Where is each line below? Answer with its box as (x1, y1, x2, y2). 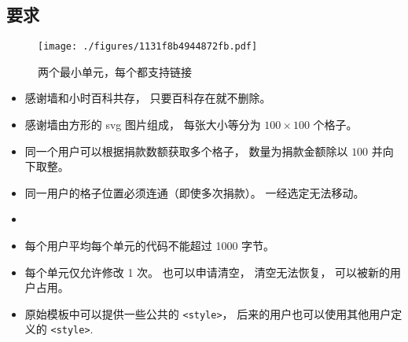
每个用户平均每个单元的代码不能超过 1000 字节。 (24, 237, 275, 254)
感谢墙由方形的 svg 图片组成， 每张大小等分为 (24, 116, 261, 133)
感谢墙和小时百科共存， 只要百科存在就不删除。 (24, 90, 271, 106)
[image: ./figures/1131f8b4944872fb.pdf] (38, 41, 258, 53)
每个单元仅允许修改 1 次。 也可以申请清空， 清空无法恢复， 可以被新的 (24, 263, 391, 280)
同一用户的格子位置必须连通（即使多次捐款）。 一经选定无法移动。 (24, 184, 365, 200)
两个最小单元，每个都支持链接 (38, 63, 192, 79)
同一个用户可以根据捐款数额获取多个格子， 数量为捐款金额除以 (24, 142, 348, 159)
